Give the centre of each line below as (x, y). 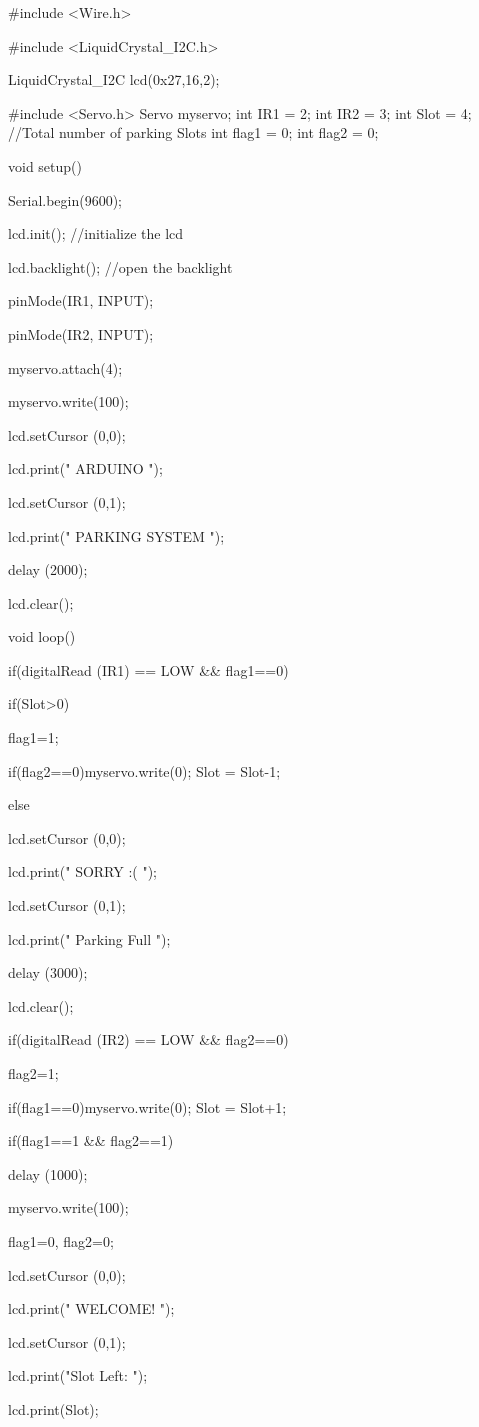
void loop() (42, 636)
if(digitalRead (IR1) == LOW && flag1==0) (148, 669)
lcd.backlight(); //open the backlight (120, 266)
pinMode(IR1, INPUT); (81, 300)
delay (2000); (48, 569)
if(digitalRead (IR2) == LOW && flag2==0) (148, 1039)
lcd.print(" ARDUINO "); (85, 468)
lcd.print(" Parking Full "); (89, 938)
